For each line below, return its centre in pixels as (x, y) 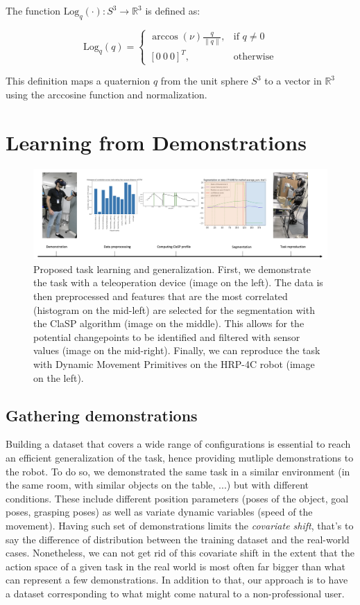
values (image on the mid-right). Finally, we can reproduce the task (177, 350)
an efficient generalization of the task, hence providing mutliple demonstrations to (180, 457)
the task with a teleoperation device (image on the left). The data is (178, 282)
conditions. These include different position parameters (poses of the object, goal (177, 498)
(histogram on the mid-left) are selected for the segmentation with (174, 309)
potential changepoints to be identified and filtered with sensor (167, 336)
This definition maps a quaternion (78, 81)
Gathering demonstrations (102, 415)
